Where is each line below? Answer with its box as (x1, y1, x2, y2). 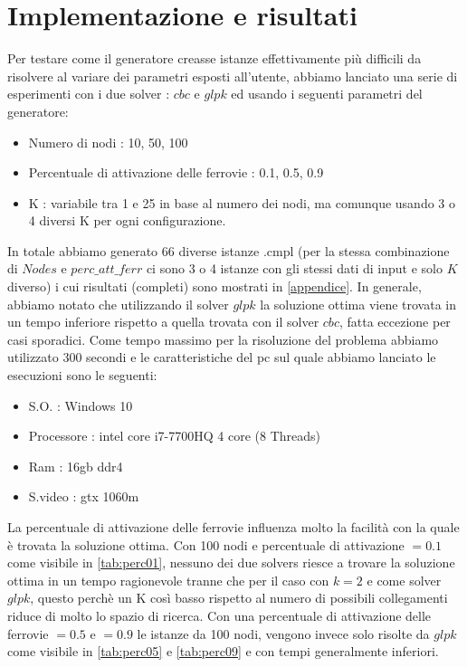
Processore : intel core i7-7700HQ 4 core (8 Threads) (28, 426, 320, 445)
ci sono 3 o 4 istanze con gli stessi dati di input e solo (146, 259, 443, 278)
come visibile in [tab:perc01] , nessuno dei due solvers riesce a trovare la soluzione (7, 553, 455, 572)
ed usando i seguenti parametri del (231, 84, 423, 103)
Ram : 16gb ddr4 (28, 456, 123, 475)
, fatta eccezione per (338, 312, 451, 331)
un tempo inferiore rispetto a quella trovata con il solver (7, 312, 319, 331)
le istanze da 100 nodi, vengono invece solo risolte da (137, 624, 430, 643)
